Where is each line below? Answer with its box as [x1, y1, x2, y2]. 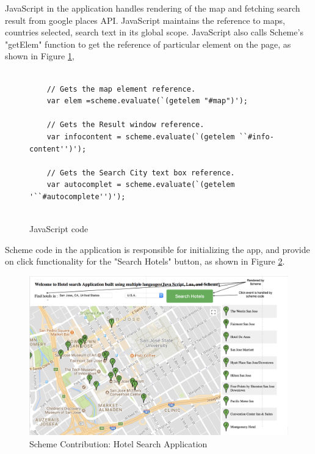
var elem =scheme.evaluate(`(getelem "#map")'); [46, 97, 248, 106]
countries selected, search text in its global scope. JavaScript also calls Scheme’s [5, 26, 303, 38]
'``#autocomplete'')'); [29, 192, 126, 201]
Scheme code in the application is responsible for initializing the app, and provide [5, 243, 310, 255]
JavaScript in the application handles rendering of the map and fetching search [5, 2, 300, 14]
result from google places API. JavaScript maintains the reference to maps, [5, 13, 285, 26]
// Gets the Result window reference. [46, 120, 205, 130]
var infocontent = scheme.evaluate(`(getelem [46, 132, 235, 141]
